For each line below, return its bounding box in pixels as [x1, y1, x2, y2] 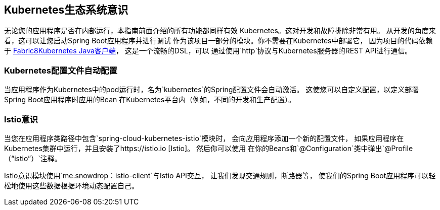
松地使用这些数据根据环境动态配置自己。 [4, 181, 139, 190]
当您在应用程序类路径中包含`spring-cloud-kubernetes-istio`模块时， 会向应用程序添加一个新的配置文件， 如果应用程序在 [4, 133, 404, 143]
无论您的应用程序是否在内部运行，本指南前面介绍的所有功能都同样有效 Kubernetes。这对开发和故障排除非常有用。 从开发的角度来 [4, 26, 436, 35]
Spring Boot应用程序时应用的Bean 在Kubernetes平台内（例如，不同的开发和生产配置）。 [4, 95, 296, 104]
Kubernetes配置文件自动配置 [4, 65, 117, 76]
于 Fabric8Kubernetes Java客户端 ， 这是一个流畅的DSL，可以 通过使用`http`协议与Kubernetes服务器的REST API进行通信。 [4, 46, 412, 55]
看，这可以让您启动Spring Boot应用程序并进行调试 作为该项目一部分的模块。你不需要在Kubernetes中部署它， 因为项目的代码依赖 [4, 36, 433, 45]
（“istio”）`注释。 [4, 154, 62, 163]
